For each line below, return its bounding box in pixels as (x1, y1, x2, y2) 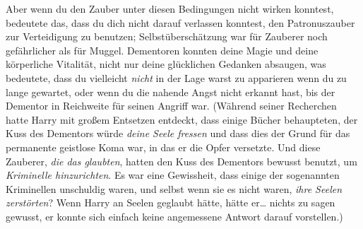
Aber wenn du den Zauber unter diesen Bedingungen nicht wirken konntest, (6, 1, 334, 16)
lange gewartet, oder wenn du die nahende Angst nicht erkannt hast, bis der (6, 84, 335, 99)
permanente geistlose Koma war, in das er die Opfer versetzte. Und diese (6, 139, 321, 154)
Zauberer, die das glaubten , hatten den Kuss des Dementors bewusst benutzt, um (6, 153, 357, 168)
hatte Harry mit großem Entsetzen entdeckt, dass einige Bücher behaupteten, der (6, 112, 358, 127)
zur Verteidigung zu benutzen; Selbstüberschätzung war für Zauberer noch (6, 29, 328, 44)
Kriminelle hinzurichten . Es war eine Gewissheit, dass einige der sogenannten (6, 168, 340, 182)
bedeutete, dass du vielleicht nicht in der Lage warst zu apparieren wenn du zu (6, 70, 347, 85)
